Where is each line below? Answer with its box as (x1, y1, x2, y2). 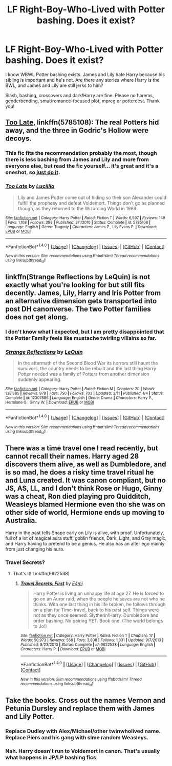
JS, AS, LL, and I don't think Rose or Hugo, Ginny (5, 484, 163, 493)
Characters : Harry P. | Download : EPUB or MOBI (20, 647, 106, 652)
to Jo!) (33, 623, 47, 629)
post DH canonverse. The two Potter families (5, 304, 151, 313)
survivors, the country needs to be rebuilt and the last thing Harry (17, 366, 157, 372)
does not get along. (5, 313, 69, 321)
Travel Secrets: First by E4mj (20, 580, 83, 587)
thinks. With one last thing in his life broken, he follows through (33, 601, 166, 608)
